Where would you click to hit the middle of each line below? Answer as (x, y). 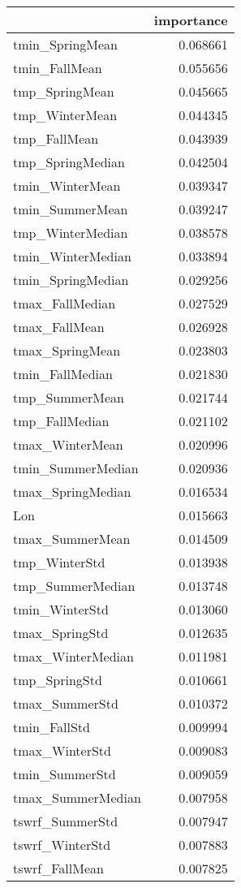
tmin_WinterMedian (72, 256)
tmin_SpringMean (65, 44)
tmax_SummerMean (72, 539)
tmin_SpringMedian (71, 280)
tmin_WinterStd (61, 609)
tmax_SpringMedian (72, 491)
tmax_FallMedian (65, 303)
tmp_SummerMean (69, 397)
